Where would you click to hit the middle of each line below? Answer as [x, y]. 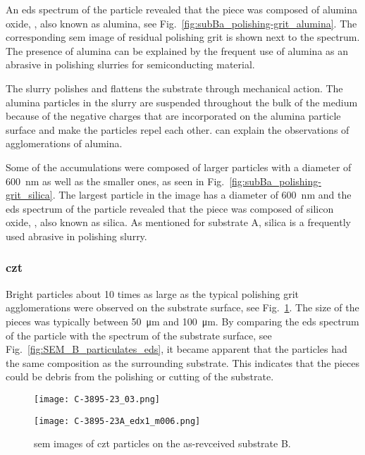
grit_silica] [29, 195]
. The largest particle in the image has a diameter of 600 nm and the [202, 195]
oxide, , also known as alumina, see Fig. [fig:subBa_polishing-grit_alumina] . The [181, 23]
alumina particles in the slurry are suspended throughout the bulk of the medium [182, 102]
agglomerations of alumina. [64, 143]
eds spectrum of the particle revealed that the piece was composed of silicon [170, 208]
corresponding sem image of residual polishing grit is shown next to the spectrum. [183, 37]
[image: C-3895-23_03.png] [97, 399]
